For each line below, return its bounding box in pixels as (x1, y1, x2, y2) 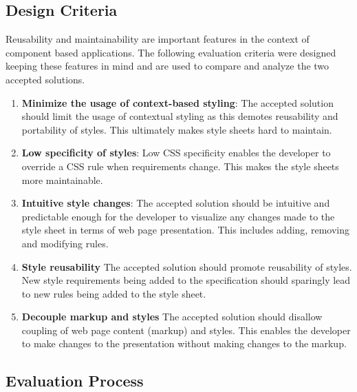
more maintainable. (21, 172, 103, 187)
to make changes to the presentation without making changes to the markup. (21, 336, 347, 351)
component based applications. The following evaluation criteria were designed (6, 45, 336, 59)
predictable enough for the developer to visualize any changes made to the (21, 209, 335, 223)
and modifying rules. (21, 236, 109, 250)
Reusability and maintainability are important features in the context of (6, 32, 310, 46)
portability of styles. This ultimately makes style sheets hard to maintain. (21, 122, 332, 136)
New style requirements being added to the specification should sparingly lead (21, 273, 351, 287)
